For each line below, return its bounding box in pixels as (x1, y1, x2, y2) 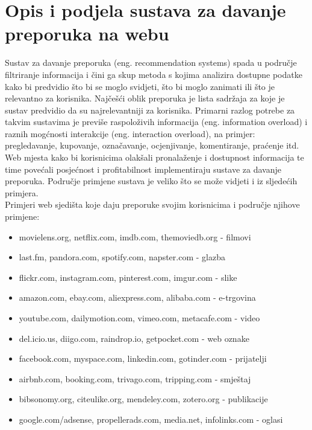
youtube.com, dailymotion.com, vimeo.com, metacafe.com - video (19, 312, 260, 324)
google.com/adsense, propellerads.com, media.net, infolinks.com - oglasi (19, 412, 283, 425)
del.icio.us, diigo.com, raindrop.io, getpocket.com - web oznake (19, 332, 249, 344)
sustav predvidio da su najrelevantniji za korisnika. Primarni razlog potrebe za (5, 103, 295, 116)
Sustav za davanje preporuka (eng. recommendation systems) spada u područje (5, 56, 297, 69)
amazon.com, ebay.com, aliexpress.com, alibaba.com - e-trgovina (19, 291, 256, 304)
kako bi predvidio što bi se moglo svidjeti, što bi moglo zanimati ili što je (5, 80, 275, 92)
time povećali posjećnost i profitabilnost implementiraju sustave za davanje (5, 162, 281, 175)
